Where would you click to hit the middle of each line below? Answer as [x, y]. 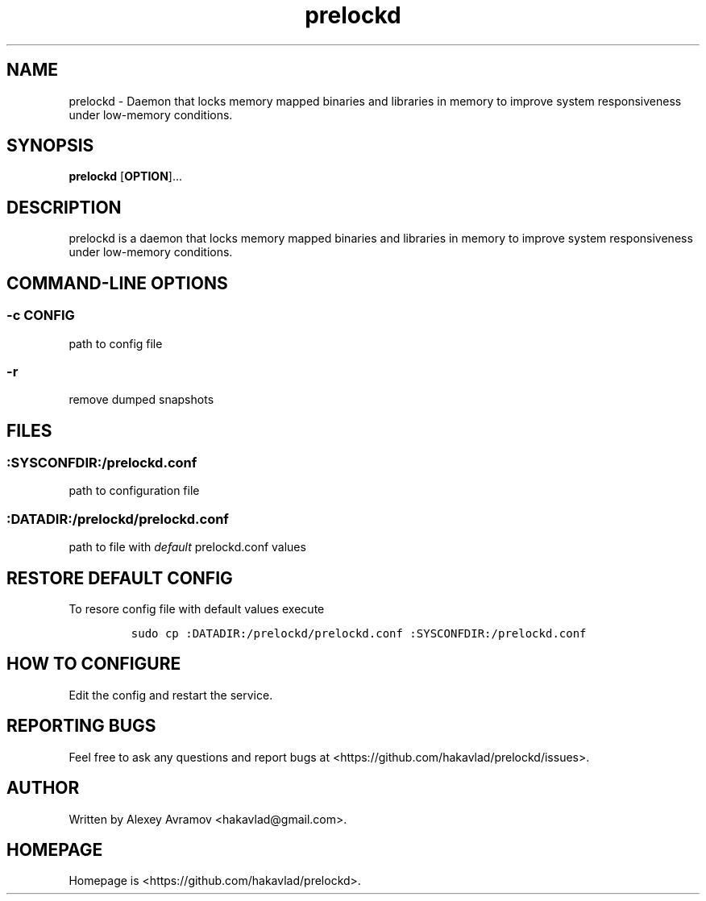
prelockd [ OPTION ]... [126, 176]
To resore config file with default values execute [197, 609]
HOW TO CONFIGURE [94, 664]
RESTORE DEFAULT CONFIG [120, 578]
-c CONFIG [41, 316]
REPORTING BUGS [81, 726]
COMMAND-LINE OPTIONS [117, 283]
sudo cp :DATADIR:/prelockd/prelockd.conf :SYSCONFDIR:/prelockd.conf [359, 634]
